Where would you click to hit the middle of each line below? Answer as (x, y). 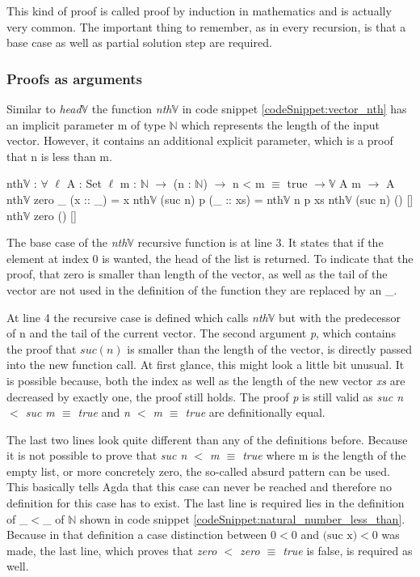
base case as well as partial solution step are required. (139, 42)
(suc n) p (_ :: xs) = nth (222, 199)
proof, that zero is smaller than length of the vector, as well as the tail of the (197, 274)
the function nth (132, 108)
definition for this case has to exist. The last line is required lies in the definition (206, 503)
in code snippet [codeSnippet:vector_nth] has (294, 108)
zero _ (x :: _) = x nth (92, 199)
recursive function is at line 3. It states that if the (260, 242)
